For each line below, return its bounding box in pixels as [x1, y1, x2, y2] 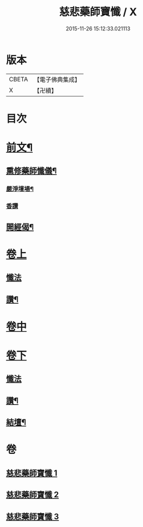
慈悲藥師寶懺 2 [6, 490, 60, 500]
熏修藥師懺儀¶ [6, 166, 57, 176]
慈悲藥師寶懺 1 [6, 468, 58, 478]
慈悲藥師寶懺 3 [6, 511, 60, 521]
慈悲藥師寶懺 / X [59, 5, 137, 19]
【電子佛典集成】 [33, 75, 81, 84]
